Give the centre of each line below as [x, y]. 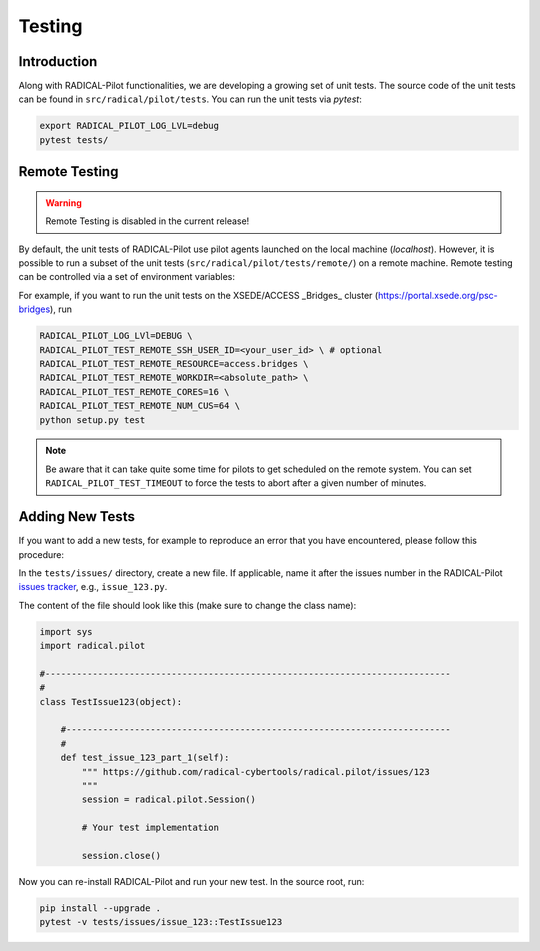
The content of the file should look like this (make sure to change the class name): [187, 605]
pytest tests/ [74, 139]
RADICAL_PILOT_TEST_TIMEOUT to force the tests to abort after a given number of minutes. [236, 483]
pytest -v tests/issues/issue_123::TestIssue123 [161, 922]
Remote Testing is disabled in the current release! [147, 221]
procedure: [41, 554]
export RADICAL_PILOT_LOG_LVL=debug [129, 126]
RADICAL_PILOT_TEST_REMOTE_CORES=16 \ [134, 391]
